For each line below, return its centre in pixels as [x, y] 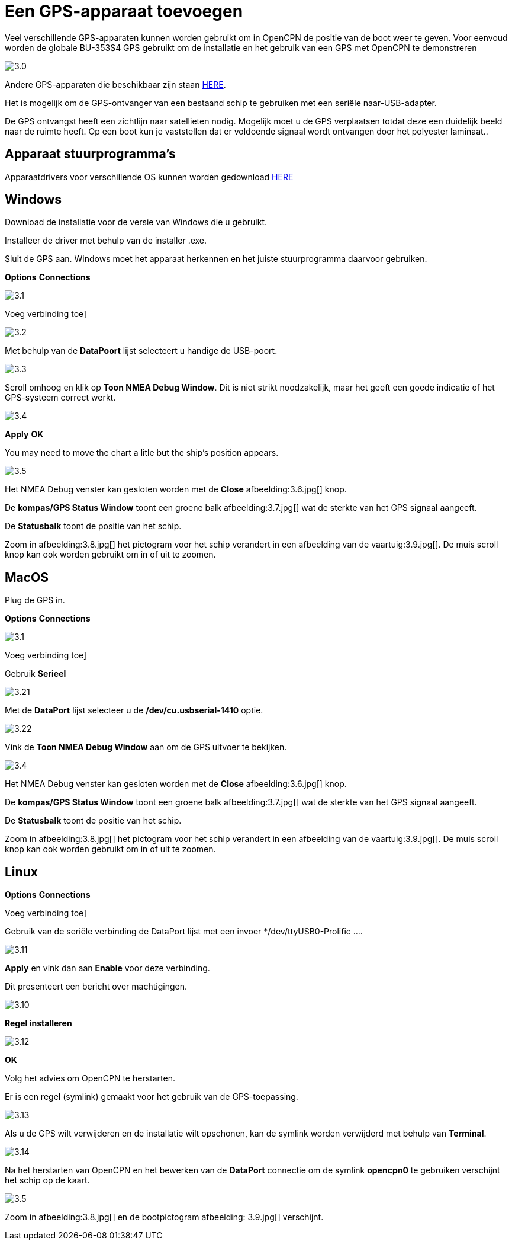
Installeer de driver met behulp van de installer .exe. [106, 241]
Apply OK [24, 434]
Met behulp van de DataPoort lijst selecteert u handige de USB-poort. [141, 351]
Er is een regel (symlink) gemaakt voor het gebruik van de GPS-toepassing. [152, 1097]
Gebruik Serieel [36, 674]
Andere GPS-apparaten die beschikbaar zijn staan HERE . [115, 84]
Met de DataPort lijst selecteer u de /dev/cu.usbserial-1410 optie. [134, 710]
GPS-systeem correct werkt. [60, 398]
